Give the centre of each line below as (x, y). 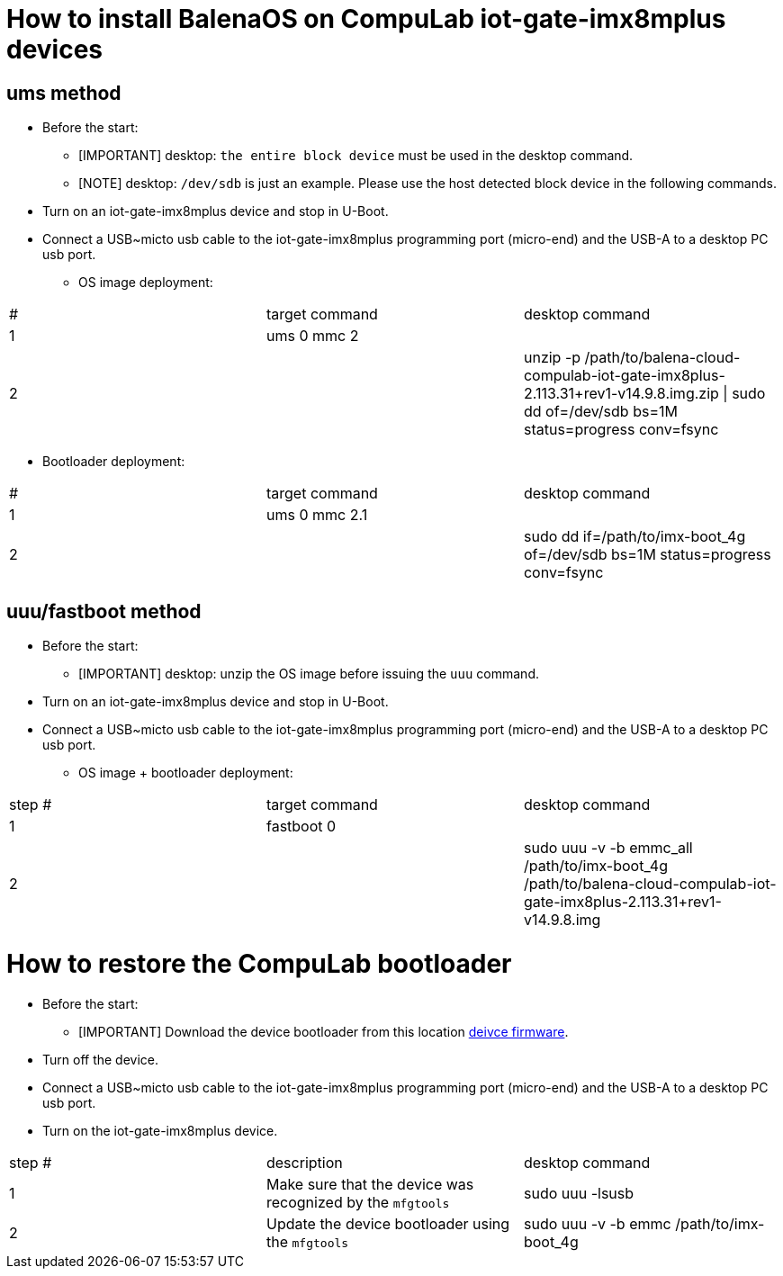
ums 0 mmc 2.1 (317, 515)
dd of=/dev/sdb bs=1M (600, 412)
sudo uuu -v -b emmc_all (608, 848)
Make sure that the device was (370, 1184)
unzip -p (552, 358)
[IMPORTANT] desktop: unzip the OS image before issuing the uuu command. (309, 674)
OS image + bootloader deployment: (186, 773)
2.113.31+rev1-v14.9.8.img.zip (621, 394)
